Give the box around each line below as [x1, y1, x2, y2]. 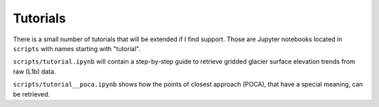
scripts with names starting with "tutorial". [13, 44, 140, 52]
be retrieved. [13, 90, 51, 98]
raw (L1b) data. [13, 67, 56, 76]
